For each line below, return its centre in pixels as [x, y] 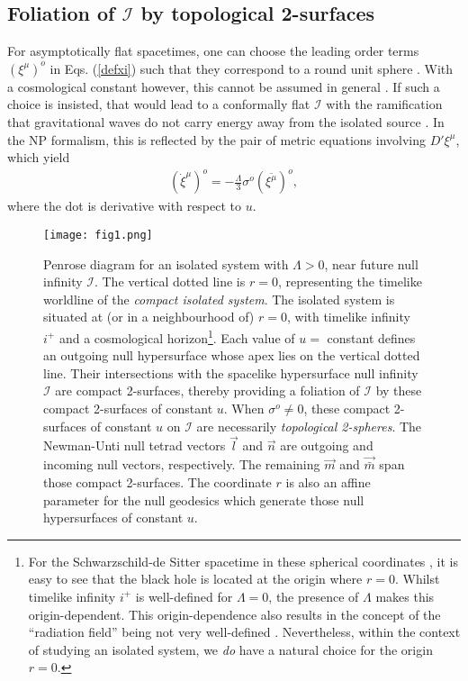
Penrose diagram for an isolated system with [166, 263]
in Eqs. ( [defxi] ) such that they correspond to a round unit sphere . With [252, 68]
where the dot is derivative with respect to [125, 206]
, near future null [371, 263]
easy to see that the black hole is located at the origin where [195, 579]
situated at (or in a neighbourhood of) [149, 317]
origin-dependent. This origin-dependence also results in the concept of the [234, 614]
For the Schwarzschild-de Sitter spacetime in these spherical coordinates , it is [243, 561]
